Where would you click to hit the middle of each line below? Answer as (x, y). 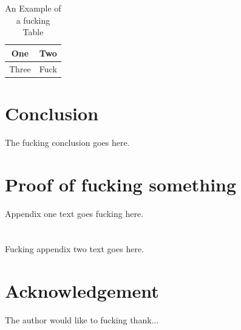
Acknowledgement (82, 291)
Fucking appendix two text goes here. (74, 249)
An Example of (33, 8)
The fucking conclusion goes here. (67, 142)
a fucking (33, 20)
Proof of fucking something (121, 184)
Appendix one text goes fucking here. (74, 213)
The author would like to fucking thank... (82, 320)
